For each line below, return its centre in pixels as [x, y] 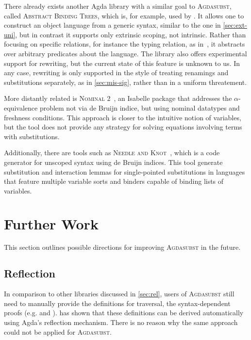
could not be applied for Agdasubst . [58, 332]
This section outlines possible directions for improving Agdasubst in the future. [122, 247]
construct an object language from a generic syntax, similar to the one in [112, 25]
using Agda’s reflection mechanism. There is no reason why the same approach [121, 322]
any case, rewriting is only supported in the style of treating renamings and [116, 73]
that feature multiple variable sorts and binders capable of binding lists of [114, 181]
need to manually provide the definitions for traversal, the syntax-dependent [117, 303]
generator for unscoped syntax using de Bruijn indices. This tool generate [113, 162]
